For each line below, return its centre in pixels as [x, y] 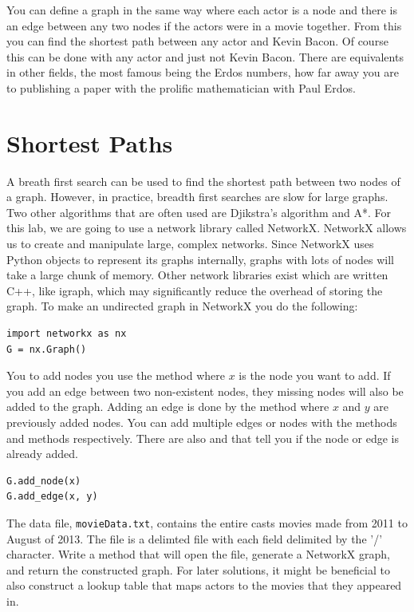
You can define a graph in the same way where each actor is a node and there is [202, 10]
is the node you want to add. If [315, 375]
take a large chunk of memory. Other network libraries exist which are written [197, 275]
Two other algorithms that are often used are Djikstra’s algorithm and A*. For [199, 212]
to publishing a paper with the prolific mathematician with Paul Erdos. [181, 87]
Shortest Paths [90, 142]
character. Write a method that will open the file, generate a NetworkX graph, [198, 554]
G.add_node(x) [44, 481]
